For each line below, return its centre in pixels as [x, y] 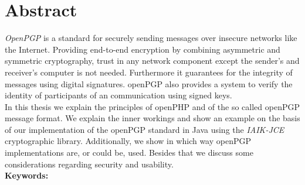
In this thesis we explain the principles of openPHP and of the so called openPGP [152, 106]
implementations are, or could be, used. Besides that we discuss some [129, 153]
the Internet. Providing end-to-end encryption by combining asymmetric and [143, 49]
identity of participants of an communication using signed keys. [118, 95]
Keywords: [27, 175]
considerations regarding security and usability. [89, 164]
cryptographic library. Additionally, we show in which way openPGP [128, 141]
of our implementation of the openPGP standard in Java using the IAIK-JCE [145, 129]
